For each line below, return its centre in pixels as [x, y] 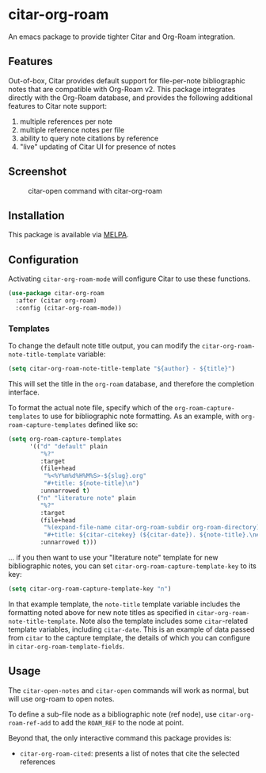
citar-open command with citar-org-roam [95, 190]
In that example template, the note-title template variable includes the [124, 604]
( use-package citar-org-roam [56, 294]
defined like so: [113, 424]
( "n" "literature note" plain [86, 498]
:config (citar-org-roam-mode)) [69, 308]
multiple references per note [66, 121]
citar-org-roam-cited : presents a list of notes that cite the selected [129, 753]
